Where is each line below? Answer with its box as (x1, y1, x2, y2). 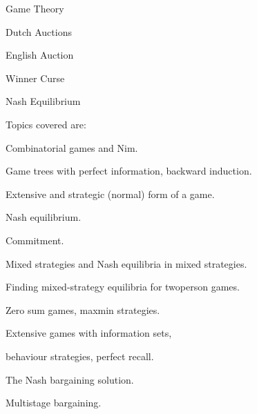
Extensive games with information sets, (6, 326, 172, 340)
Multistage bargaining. (6, 395, 102, 410)
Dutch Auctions (6, 24, 72, 39)
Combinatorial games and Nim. (6, 140, 138, 155)
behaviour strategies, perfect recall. (6, 348, 154, 363)
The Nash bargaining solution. (6, 372, 134, 386)
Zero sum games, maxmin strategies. (6, 302, 160, 317)
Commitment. (6, 233, 64, 247)
